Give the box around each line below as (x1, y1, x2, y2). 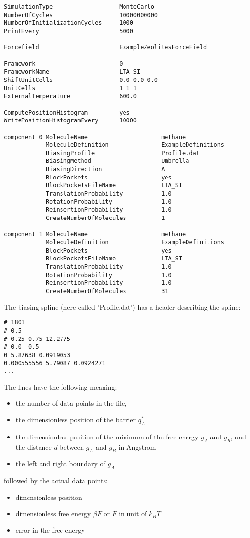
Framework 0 (4, 60, 123, 67)
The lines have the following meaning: (4, 381, 117, 392)
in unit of (119, 508, 147, 518)
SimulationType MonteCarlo (4, 3, 154, 10)
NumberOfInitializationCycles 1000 (4, 20, 133, 27)
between (60, 441, 84, 452)
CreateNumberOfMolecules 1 (45, 215, 165, 222)
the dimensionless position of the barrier (15, 415, 136, 424)
